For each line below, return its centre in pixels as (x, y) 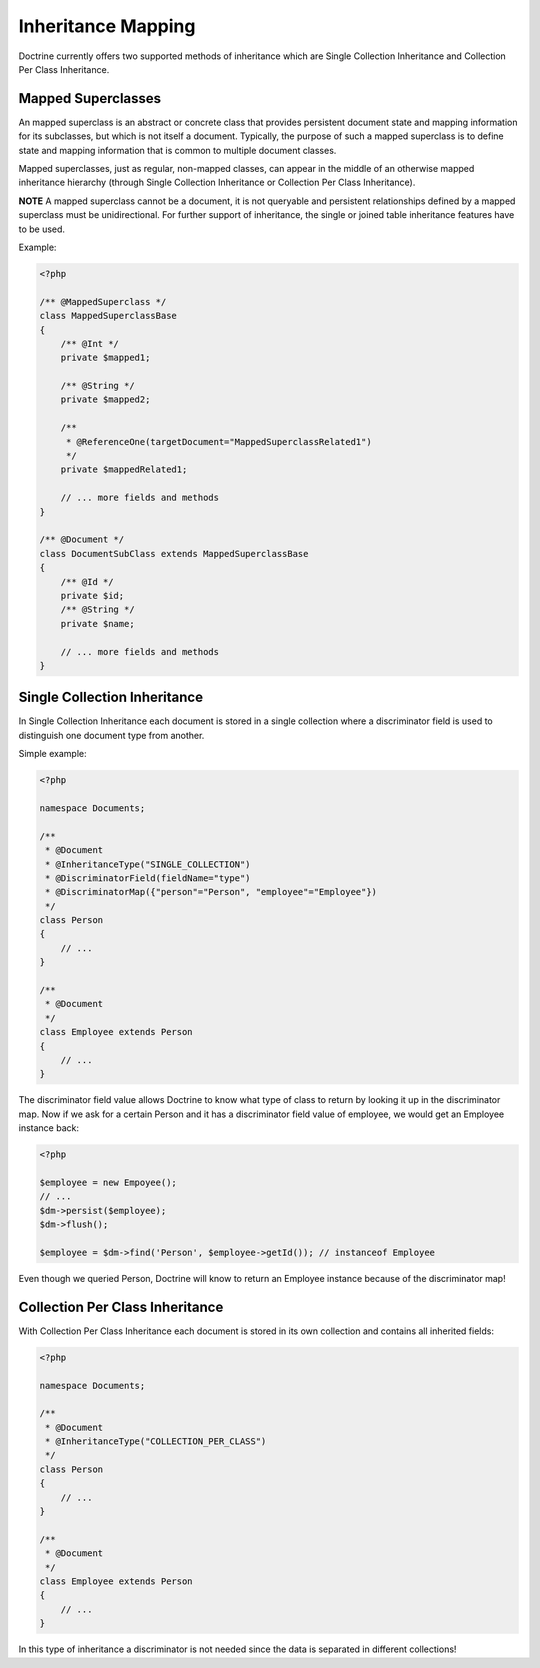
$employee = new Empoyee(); (108, 1182)
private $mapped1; (105, 358)
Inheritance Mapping (107, 26)
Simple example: (52, 754)
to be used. (41, 229)
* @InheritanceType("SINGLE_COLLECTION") (148, 864)
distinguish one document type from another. (111, 735)
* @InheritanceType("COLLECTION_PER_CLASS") (156, 1441)
